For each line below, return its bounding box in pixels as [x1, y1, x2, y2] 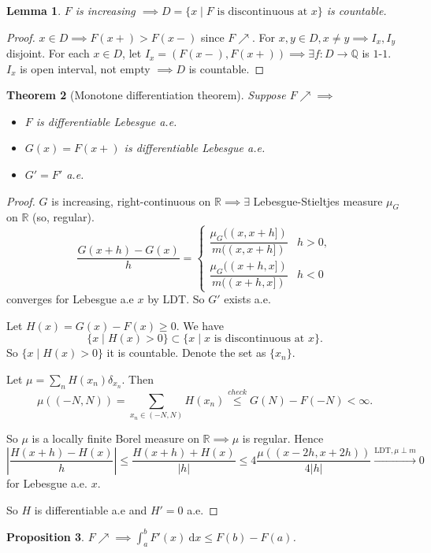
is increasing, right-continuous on [51, 192, 211, 209]
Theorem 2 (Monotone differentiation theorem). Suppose [6, 87, 286, 103]
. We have [176, 317, 224, 333]
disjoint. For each [6, 45, 90, 61]
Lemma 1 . [6, 2, 61, 18]
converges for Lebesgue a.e [6, 291, 134, 307]
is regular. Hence [242, 430, 324, 447]
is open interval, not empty [20, 60, 150, 76]
